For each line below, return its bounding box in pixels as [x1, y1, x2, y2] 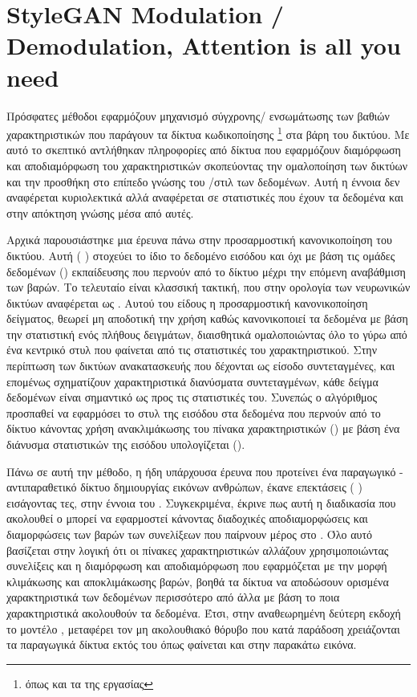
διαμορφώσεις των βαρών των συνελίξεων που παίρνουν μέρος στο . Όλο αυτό [6, 526, 373, 542]
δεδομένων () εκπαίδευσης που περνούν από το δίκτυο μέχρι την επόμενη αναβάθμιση [6, 263, 406, 279]
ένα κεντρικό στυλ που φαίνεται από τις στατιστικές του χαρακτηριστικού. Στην [6, 341, 377, 358]
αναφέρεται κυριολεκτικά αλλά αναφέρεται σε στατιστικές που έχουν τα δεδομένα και [6, 189, 403, 206]
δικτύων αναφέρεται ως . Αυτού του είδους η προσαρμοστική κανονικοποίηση [6, 294, 368, 311]
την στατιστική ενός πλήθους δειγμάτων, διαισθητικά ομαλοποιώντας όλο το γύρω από [6, 325, 407, 342]
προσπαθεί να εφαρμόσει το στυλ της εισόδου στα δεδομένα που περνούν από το [6, 404, 381, 421]
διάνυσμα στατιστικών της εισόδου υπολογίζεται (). [6, 436, 245, 453]
